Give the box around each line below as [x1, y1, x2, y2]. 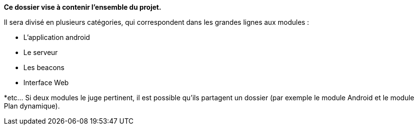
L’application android [23, 33, 90, 41]
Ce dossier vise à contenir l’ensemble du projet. [4, 3, 161, 11]
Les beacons [23, 63, 65, 72]
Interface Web [23, 78, 69, 87]
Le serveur [23, 48, 58, 56]
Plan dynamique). [4, 102, 60, 110]
